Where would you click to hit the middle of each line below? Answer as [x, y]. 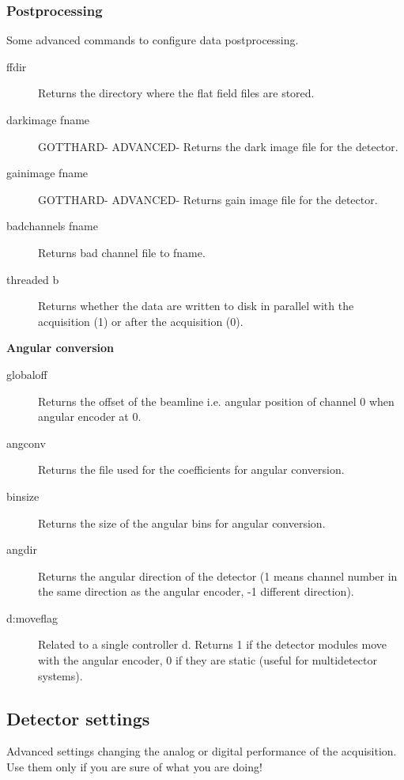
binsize [23, 496]
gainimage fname [47, 173]
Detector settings [78, 718]
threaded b [33, 279]
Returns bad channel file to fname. [122, 252]
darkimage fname [48, 119]
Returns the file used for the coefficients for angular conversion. [191, 470]
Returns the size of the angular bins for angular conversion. [182, 523]
